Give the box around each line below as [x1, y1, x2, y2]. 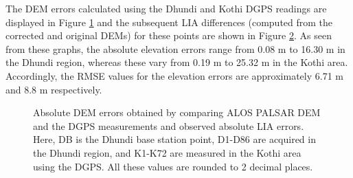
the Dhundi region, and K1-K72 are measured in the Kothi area [33, 145, 301, 159]
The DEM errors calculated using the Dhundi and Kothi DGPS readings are [5, 1, 327, 15]
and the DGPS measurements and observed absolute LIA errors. [33, 118, 304, 133]
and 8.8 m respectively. [5, 82, 102, 96]
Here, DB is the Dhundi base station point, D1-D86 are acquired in [33, 132, 316, 146]
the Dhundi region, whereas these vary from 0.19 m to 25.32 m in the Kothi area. [5, 55, 348, 69]
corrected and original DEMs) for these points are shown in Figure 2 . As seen [5, 28, 332, 43]
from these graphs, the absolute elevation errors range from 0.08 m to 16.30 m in [5, 41, 345, 56]
